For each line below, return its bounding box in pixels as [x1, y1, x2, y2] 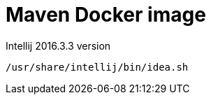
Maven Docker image [6, 3, 206, 27]
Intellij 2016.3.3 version [6, 39, 111, 52]
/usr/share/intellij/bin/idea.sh [6, 61, 189, 73]
